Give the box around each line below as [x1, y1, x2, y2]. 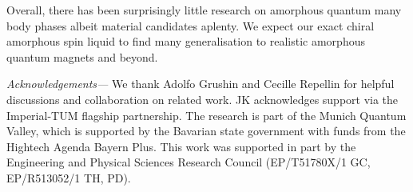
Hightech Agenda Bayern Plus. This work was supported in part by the [6, 138, 356, 154]
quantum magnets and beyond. [6, 48, 158, 65]
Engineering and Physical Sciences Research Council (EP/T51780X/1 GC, [6, 154, 371, 170]
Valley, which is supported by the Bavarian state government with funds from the [6, 122, 406, 139]
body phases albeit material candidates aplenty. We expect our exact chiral [6, 17, 375, 34]
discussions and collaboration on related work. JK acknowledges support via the [6, 90, 399, 107]
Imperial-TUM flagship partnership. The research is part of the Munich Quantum [6, 106, 407, 123]
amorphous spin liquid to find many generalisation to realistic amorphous [6, 33, 365, 50]
